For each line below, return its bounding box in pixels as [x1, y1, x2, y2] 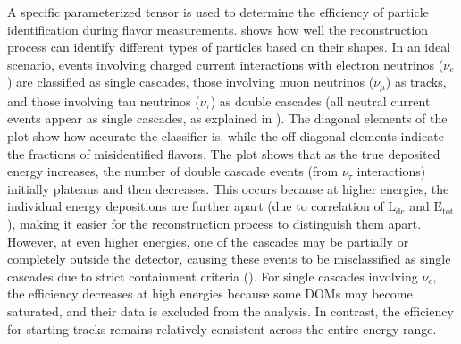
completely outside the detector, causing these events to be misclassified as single [7, 249, 451, 268]
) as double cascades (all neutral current [210, 91, 431, 110]
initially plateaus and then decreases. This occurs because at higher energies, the [7, 179, 449, 197]
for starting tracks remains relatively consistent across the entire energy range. [7, 319, 437, 338]
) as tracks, [385, 72, 447, 91]
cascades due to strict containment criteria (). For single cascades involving [7, 266, 418, 285]
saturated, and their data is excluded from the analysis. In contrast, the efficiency [7, 301, 454, 320]
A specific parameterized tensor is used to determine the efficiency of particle [7, 3, 429, 21]
